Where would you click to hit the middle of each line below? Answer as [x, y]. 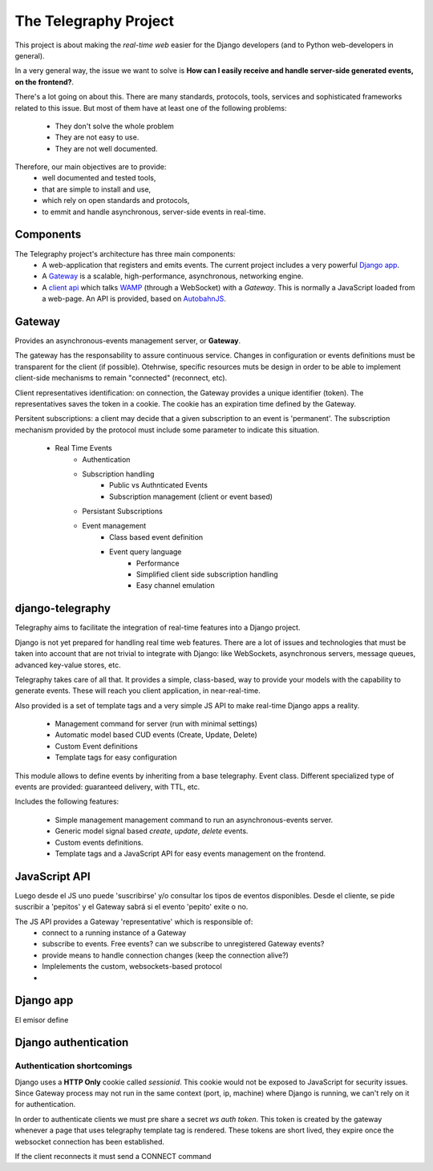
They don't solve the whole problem [114, 126]
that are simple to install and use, [97, 189]
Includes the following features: [67, 801]
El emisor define [42, 1019]
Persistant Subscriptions [123, 511]
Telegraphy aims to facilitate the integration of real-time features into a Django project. [158, 628]
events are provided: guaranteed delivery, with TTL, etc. [107, 787]
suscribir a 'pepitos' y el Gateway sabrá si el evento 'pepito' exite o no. [132, 907]
